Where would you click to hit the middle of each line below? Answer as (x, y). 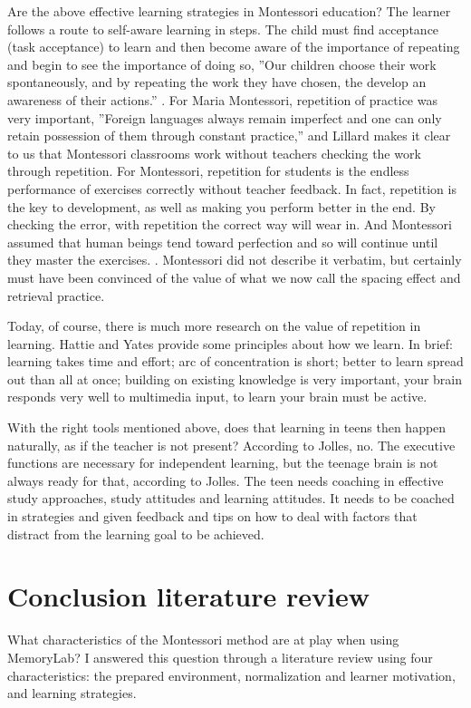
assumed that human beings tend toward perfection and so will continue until (223, 242)
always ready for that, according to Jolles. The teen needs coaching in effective (226, 480)
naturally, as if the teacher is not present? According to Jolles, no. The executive (231, 445)
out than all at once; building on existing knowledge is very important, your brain (235, 378)
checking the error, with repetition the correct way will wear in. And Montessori (230, 224)
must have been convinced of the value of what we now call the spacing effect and (234, 277)
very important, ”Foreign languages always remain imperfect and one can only (225, 117)
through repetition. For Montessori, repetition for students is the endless (208, 171)
